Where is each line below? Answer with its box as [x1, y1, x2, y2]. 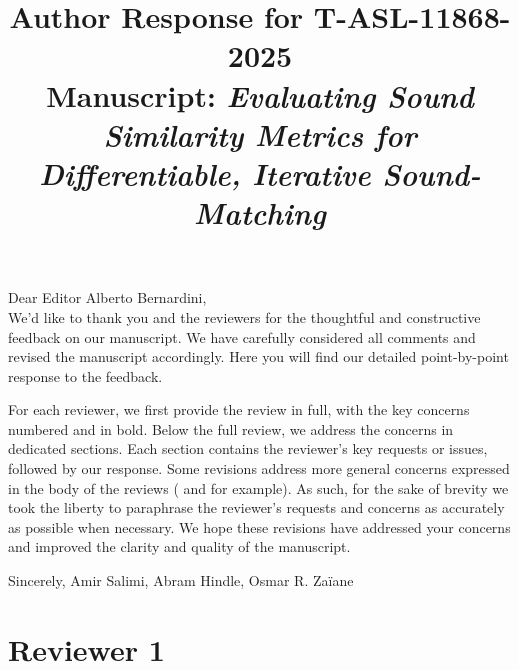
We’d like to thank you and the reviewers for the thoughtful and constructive [8, 306, 481, 327]
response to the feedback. [8, 365, 163, 386]
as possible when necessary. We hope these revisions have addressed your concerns [8, 516, 511, 537]
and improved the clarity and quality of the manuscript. [8, 536, 351, 557]
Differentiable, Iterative [39, 152, 371, 194]
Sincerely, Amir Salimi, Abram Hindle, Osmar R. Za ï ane [8, 570, 354, 591]
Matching [194, 192, 326, 234]
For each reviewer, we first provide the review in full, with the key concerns [8, 399, 470, 420]
